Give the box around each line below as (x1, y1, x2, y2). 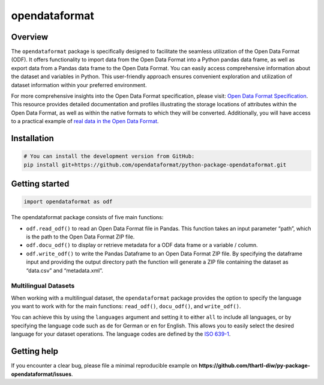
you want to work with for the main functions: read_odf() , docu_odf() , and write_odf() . (11, 303, 241, 310)
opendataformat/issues (11, 370, 72, 378)
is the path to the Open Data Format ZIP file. (26, 233, 135, 240)
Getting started (11, 178, 70, 189)
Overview (11, 32, 49, 42)
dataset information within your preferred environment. (11, 81, 147, 88)
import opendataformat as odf (23, 198, 113, 205)
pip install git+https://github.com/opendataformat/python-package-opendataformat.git (23, 161, 287, 168)
